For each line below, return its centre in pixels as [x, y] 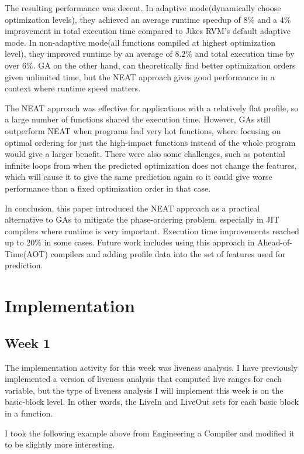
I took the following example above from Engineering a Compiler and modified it [150, 433]
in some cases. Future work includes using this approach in [149, 242]
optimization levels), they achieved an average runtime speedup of [123, 19]
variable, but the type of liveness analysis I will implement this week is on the [144, 390]
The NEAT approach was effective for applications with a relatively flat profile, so [152, 107]
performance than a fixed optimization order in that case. [108, 188]
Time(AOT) [26, 253]
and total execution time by [245, 54]
